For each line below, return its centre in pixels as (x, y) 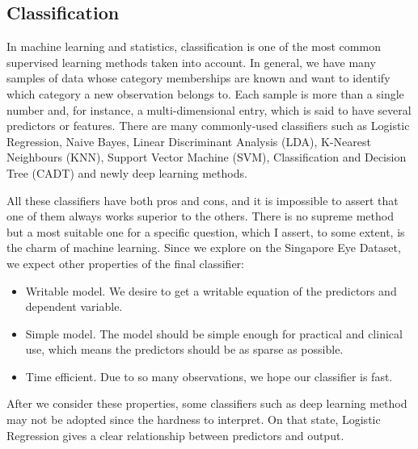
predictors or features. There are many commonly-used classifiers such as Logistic (208, 126)
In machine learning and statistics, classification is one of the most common (194, 46)
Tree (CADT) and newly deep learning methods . (127, 172)
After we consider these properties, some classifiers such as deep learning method (207, 403)
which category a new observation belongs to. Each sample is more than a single (205, 93)
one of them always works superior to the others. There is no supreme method (200, 216)
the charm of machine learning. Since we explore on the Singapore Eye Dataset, (204, 248)
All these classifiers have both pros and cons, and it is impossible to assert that (203, 200)
